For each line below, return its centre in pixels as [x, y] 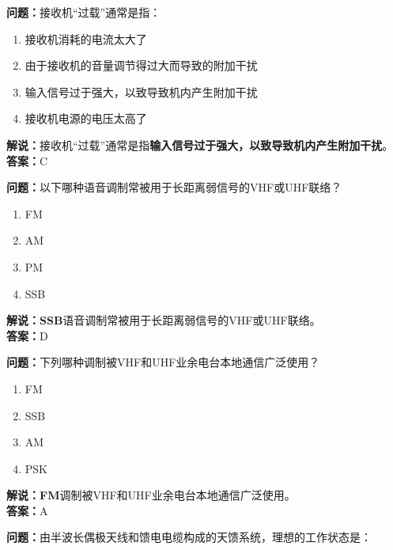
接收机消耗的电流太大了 [86, 38]
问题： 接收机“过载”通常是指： [84, 12]
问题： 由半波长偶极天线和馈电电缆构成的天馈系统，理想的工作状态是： [189, 537]
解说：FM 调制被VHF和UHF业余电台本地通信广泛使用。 [151, 495]
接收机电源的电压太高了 [86, 118]
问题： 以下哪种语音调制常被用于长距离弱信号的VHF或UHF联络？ [174, 187]
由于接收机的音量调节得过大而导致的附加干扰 [141, 65]
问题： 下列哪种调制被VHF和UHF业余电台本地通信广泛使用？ [163, 362]
